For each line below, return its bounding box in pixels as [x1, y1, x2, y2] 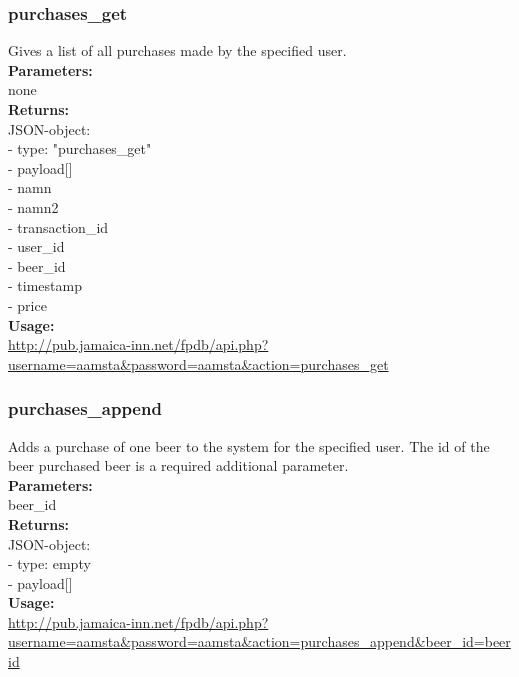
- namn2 [8, 196, 59, 217]
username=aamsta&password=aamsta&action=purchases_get [8, 353, 389, 374]
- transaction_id [8, 216, 109, 237]
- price [8, 294, 47, 315]
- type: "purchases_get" [8, 138, 152, 159]
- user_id [8, 236, 65, 257]
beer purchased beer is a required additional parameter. [8, 455, 349, 476]
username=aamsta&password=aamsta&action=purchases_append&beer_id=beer [8, 631, 511, 652]
